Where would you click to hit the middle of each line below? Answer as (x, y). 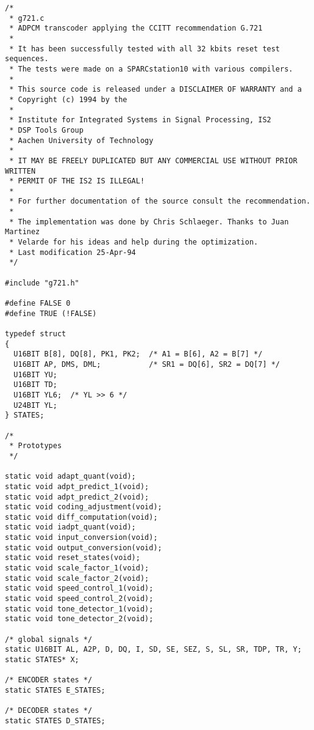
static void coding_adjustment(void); (84, 507)
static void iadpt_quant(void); (70, 527)
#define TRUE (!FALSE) (51, 313)
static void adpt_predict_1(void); (77, 486)
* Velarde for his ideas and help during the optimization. (134, 242)
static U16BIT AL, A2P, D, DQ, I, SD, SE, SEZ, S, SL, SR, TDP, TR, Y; (153, 650)
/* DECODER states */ (49, 711)
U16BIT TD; (35, 385)
